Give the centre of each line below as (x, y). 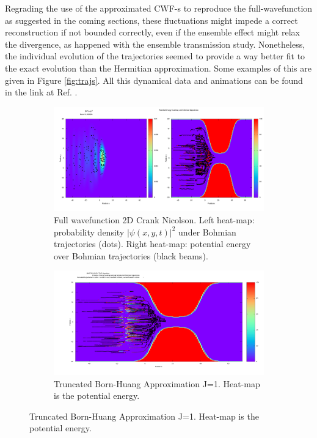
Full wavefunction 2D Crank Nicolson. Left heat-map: (154, 220)
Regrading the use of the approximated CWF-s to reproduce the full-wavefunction (159, 8)
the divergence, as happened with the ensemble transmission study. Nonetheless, (155, 44)
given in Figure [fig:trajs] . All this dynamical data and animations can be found (154, 80)
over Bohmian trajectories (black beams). (131, 255)
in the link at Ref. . (41, 92)
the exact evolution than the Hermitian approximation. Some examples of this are (158, 68)
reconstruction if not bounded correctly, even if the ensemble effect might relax (152, 32)
